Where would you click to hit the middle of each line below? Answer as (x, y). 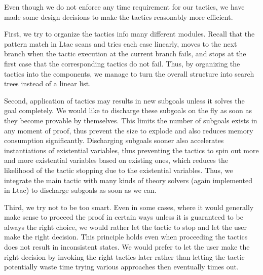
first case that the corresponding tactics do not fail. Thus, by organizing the (122, 63)
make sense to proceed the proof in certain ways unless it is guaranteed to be (124, 217)
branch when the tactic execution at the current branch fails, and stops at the (125, 54)
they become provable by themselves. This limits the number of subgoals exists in (131, 120)
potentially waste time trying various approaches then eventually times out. (121, 267)
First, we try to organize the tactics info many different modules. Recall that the (129, 34)
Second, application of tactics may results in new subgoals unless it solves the (124, 100)
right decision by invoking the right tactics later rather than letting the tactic (124, 256)
